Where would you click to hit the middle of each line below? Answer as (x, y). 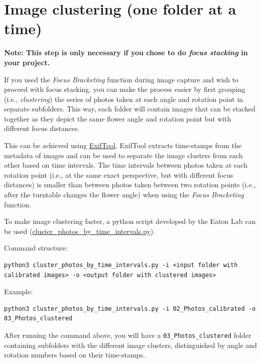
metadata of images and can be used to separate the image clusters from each (123, 155)
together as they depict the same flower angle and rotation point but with (118, 118)
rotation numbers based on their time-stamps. (75, 355)
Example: (19, 291)
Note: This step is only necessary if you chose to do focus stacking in (126, 52)
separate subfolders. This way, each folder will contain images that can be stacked (130, 109)
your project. (27, 62)
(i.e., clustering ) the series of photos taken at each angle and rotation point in (124, 99)
